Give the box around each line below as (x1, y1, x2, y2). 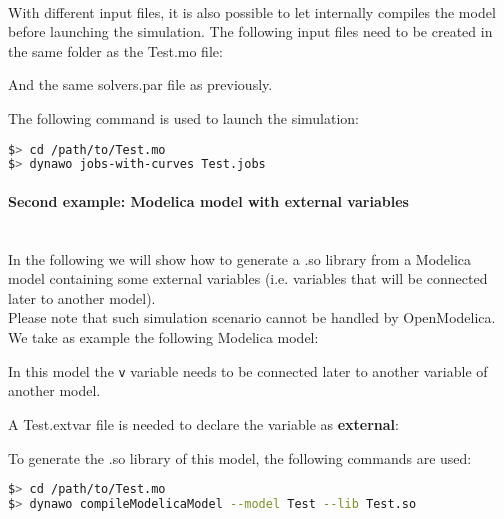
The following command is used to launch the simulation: (8, 107, 360, 128)
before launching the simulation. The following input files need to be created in (8, 21, 493, 42)
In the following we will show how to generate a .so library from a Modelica (8, 248, 472, 269)
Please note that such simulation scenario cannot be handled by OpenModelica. (8, 307, 496, 328)
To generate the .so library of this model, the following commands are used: (8, 447, 472, 468)
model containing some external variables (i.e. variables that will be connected (8, 268, 488, 289)
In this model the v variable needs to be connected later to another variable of (8, 360, 488, 381)
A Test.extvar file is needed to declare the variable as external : (8, 413, 399, 434)
